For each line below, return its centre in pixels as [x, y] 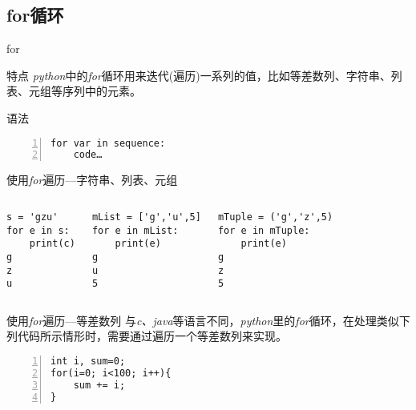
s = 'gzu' [32, 217]
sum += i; [99, 385]
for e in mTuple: [264, 230]
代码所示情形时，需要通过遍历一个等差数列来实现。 [152, 336]
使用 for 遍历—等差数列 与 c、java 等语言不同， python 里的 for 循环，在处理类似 [203, 320]
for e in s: [38, 230]
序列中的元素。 [101, 91]
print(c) [52, 244]
